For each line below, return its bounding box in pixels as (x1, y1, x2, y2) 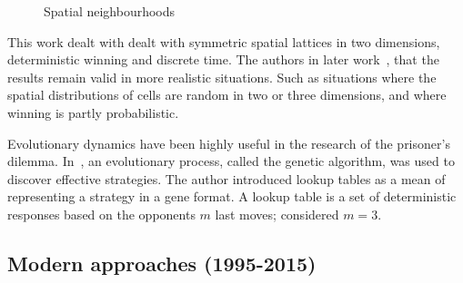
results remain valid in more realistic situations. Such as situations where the (7, 67, 437, 86)
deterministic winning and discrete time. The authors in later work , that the (7, 50, 439, 69)
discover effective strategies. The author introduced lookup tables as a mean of (7, 169, 446, 188)
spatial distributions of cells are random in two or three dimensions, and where (7, 85, 447, 104)
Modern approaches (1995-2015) (7, 249, 317, 277)
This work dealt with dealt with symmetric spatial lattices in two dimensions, (7, 32, 440, 51)
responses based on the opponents (7, 204, 196, 223)
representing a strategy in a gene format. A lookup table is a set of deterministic (7, 187, 457, 206)
